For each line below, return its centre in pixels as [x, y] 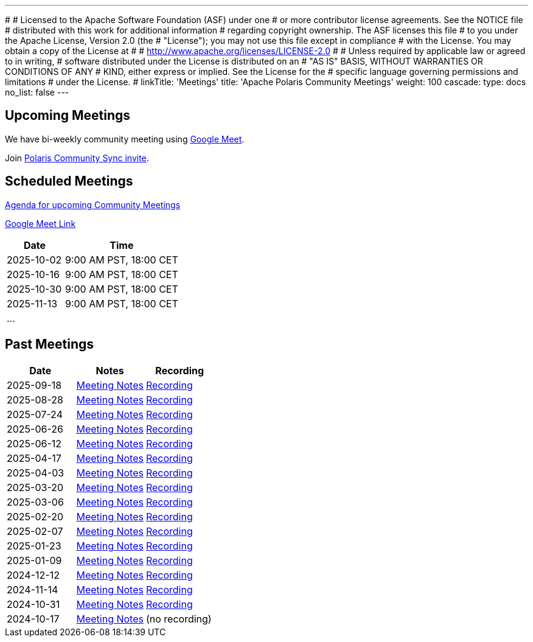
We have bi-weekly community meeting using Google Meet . [125, 139]
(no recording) [179, 619]
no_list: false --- [37, 92]
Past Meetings [50, 344]
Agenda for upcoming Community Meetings [93, 204]
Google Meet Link [40, 223]
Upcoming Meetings [68, 116]
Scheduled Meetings [69, 181]
